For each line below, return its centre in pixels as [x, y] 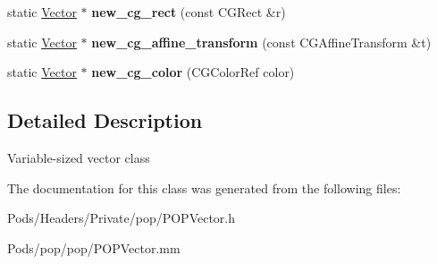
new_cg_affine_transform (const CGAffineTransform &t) [261, 42]
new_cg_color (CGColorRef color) [193, 72]
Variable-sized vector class [79, 157]
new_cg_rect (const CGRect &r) [189, 12]
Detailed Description [105, 120]
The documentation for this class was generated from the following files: [204, 187]
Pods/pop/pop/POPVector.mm [94, 247]
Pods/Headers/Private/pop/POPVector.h [122, 218]
